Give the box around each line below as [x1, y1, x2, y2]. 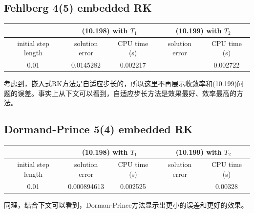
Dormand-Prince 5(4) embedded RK [4, 121, 193, 137]
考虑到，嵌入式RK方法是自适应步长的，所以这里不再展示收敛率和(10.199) [4, 78, 237, 89]
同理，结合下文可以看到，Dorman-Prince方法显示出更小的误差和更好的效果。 [4, 199, 248, 210]
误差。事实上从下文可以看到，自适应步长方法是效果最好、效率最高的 [17, 88, 236, 98]
